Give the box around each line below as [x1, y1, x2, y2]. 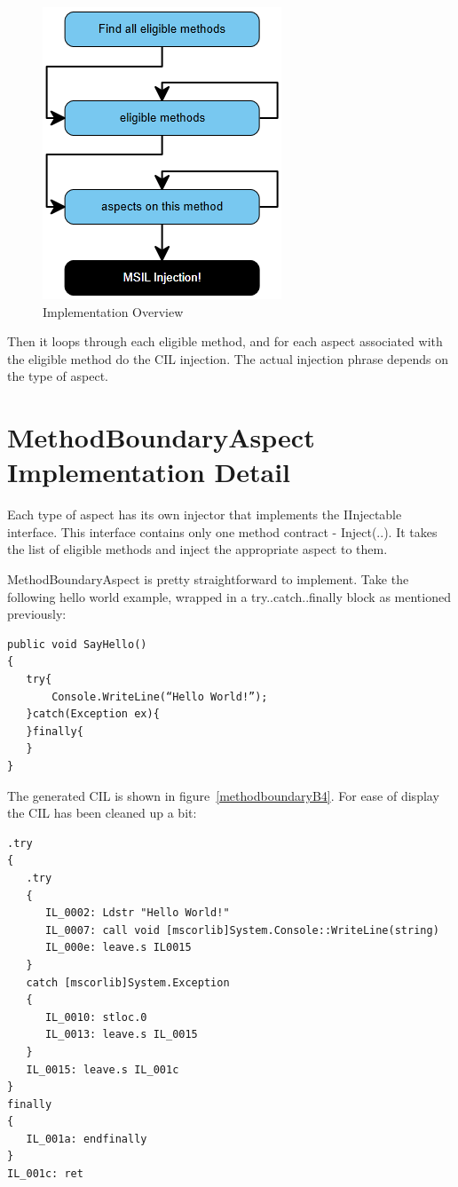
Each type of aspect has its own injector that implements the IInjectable [7, 505, 402, 524]
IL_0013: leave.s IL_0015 [44, 1028, 198, 1041]
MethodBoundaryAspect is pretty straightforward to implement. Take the [7, 570, 409, 589]
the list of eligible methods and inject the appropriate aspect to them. [7, 540, 388, 558]
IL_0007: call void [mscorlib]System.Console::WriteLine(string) [44, 923, 439, 937]
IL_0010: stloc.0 [44, 1010, 147, 1024]
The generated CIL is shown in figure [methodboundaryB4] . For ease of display [7, 786, 439, 804]
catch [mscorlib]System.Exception [26, 976, 230, 989]
